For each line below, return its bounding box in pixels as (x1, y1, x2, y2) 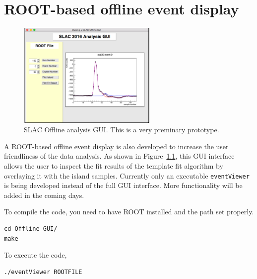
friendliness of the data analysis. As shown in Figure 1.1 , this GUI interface (4, 151, 235, 161)
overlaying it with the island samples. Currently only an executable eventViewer (4, 170, 250, 181)
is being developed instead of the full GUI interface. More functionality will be (4, 180, 243, 190)
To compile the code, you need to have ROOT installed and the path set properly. (4, 206, 254, 217)
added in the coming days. (4, 189, 84, 200)
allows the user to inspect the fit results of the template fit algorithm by (4, 161, 223, 171)
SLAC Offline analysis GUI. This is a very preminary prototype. (24, 124, 219, 135)
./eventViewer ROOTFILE (4, 268, 82, 276)
